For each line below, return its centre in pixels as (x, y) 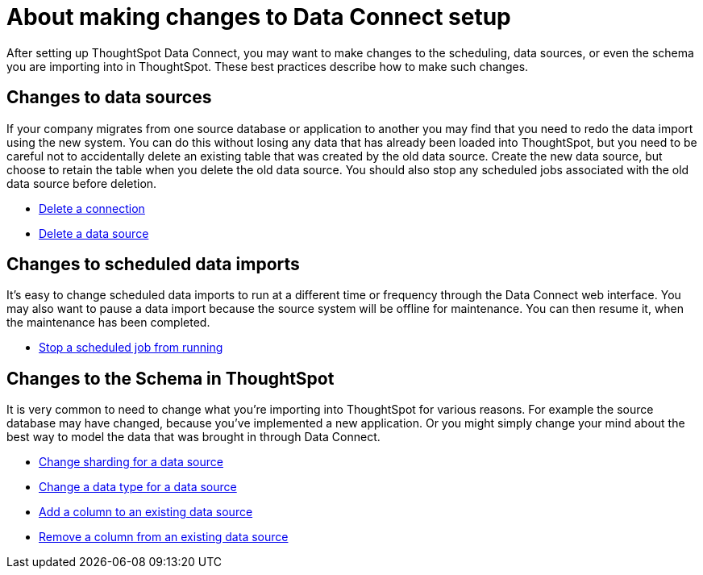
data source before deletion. (82, 183)
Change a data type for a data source (138, 487)
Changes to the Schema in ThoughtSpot (171, 378)
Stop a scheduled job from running (131, 348)
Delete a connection (92, 208)
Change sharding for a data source (131, 462)
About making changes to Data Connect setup (259, 17)
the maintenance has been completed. (108, 323)
